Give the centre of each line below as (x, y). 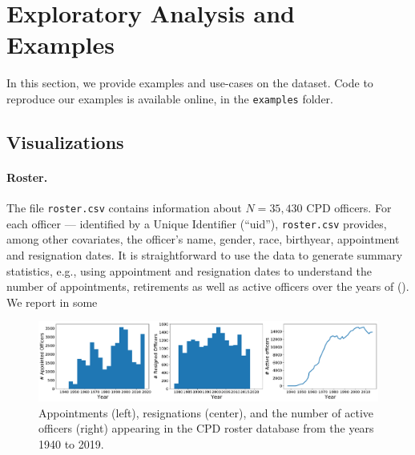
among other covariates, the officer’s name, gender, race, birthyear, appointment (203, 239)
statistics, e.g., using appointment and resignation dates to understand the (189, 270)
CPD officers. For (349, 208)
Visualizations (65, 141)
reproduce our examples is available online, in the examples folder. (170, 98)
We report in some (52, 302)
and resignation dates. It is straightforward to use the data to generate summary (205, 255)
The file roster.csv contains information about (124, 208)
